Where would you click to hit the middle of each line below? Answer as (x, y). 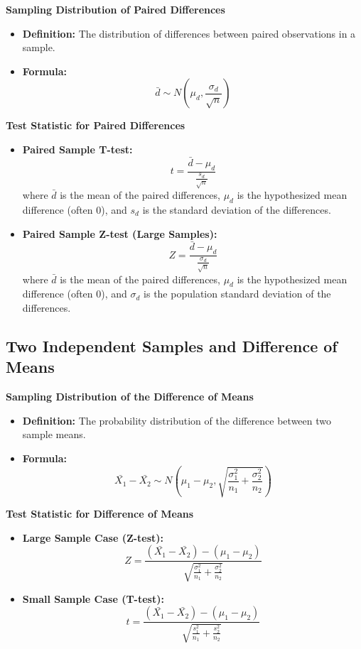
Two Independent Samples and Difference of (172, 346)
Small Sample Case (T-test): (93, 598)
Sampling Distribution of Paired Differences (115, 9)
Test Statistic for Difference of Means (100, 514)
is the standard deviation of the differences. (237, 209)
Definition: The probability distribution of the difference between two (177, 420)
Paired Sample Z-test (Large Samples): (120, 233)
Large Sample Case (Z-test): (93, 537)
